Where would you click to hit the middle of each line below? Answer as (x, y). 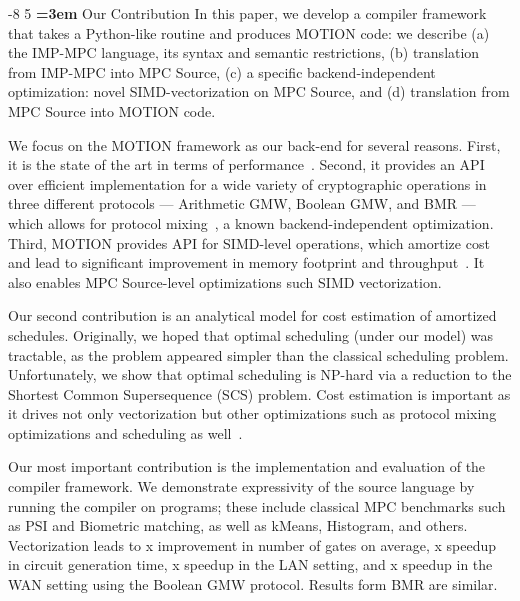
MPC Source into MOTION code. (112, 110)
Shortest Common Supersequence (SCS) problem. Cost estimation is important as (259, 393)
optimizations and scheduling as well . (125, 432)
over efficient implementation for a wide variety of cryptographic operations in (247, 183)
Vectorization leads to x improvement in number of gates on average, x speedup (252, 544)
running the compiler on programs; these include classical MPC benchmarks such (257, 505)
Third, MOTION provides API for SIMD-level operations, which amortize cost (249, 242)
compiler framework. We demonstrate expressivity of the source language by (241, 486)
